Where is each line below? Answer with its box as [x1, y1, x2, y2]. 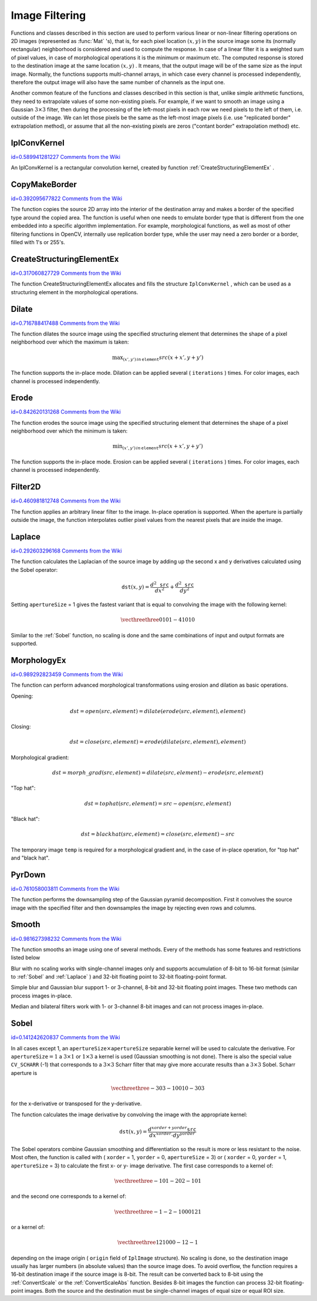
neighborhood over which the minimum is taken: [11, 427, 128, 435]
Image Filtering [11, 9, 86, 22]
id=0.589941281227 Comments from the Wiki [11, 153, 120, 160]
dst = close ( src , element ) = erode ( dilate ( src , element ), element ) [69, 738, 247, 746]
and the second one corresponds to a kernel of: [11, 1193, 126, 1200]
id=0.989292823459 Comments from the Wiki [11, 671, 123, 678]
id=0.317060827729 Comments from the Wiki [11, 269, 122, 277]
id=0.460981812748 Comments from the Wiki [11, 497, 121, 504]
